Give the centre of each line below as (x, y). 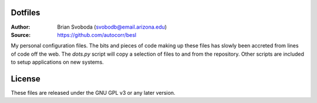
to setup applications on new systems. (57, 62)
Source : (21, 35)
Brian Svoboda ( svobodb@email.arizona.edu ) (112, 27)
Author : (21, 27)
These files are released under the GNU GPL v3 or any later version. (93, 92)
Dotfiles (26, 13)
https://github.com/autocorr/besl (97, 35)
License (26, 79)
